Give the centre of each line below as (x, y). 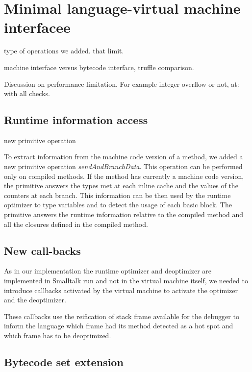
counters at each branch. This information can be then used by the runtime (117, 195)
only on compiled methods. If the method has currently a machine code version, (124, 176)
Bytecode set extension (64, 361)
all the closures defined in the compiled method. (76, 224)
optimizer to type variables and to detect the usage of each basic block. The (118, 205)
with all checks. (27, 93)
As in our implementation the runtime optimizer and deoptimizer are (108, 271)
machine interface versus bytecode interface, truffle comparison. (99, 67)
